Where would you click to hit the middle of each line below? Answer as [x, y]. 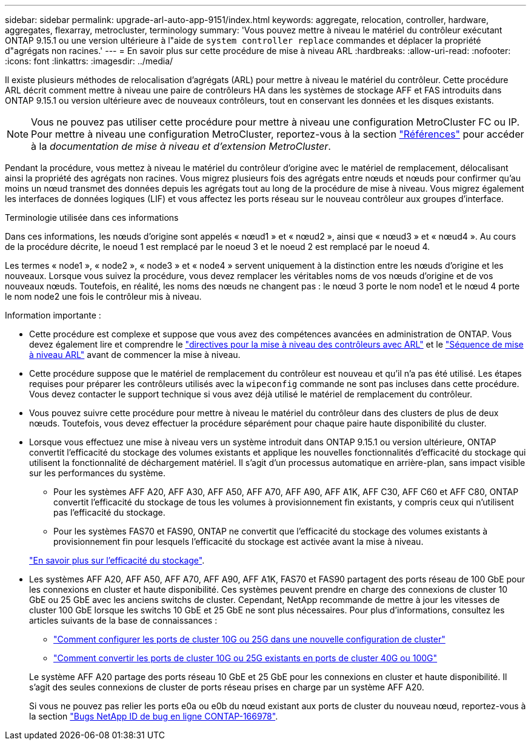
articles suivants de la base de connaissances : [123, 620]
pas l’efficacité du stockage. [109, 512]
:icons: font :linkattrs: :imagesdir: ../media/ [89, 61]
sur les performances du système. [98, 473]
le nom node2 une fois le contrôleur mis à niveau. [103, 296]
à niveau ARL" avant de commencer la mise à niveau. [135, 355]
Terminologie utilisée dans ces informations [92, 217]
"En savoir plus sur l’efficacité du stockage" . [117, 560]
